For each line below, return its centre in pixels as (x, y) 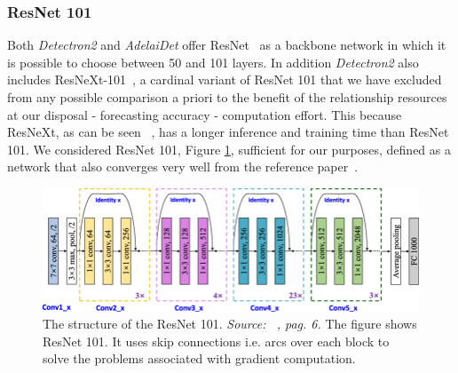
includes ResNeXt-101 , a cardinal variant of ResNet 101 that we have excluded (225, 79)
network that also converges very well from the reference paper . (183, 167)
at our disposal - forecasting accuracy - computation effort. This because (205, 114)
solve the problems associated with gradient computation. (199, 358)
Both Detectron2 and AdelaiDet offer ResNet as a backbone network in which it (227, 45)
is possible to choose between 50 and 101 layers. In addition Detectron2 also (213, 62)
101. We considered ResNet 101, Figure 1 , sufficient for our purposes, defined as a (229, 149)
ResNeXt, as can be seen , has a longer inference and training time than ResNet (228, 132)
